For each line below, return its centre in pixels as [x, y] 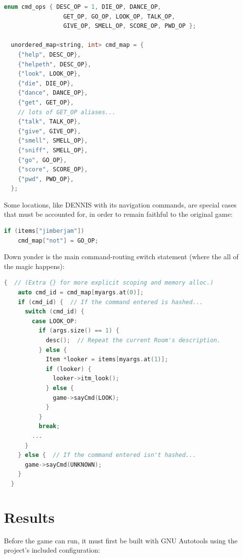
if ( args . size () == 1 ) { [79, 331]
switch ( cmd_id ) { [54, 312]
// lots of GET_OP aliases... [67, 112]
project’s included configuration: [52, 550]
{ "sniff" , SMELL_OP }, [53, 150]
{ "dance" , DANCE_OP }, [53, 93]
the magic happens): [34, 266]
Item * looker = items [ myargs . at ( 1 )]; [107, 360]
